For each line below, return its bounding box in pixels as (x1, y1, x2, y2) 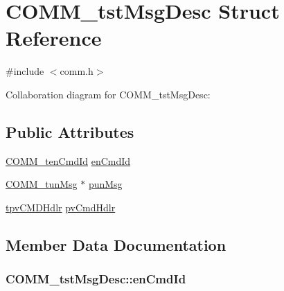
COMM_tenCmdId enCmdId (6, 153, 131, 168)
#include (6, 64, 44, 78)
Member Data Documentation (6, 233, 227, 255)
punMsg (88, 177, 123, 191)
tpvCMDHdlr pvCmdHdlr (6, 200, 116, 214)
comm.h (60, 64, 94, 78)
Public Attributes (6, 121, 134, 142)
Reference (6, 24, 102, 52)
